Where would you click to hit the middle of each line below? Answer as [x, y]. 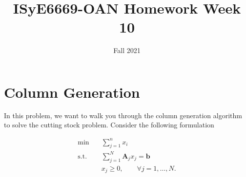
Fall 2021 [127, 50]
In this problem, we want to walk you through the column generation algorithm [123, 115]
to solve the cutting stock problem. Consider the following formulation [109, 125]
